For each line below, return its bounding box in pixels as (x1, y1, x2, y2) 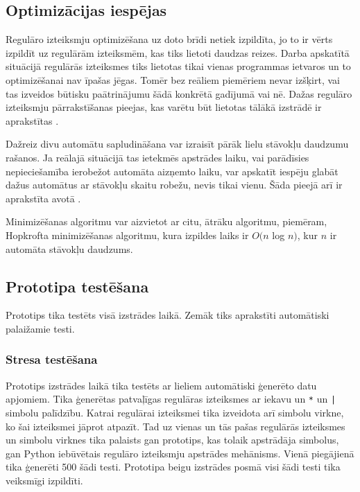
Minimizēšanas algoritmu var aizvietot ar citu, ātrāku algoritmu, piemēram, (6, 214, 327, 229)
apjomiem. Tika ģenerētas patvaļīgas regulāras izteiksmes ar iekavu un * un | (6, 392, 336, 406)
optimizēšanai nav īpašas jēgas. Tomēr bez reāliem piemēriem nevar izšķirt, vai (6, 72, 340, 87)
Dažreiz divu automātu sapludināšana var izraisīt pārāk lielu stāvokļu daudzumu (6, 137, 349, 151)
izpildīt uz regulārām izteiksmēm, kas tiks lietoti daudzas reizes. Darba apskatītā (6, 45, 350, 60)
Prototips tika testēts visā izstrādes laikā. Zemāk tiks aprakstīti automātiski (6, 308, 329, 322)
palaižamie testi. (6, 321, 75, 335)
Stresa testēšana (6, 351, 98, 368)
